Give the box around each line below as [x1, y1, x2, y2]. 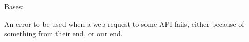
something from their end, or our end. [4, 28, 123, 39]
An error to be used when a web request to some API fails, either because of [4, 18, 244, 29]
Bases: [4, 1, 24, 11]
